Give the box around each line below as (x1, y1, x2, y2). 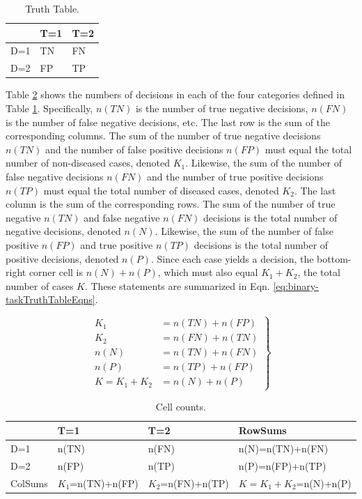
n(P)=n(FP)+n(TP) (238, 458, 326, 473)
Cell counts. (155, 399, 206, 413)
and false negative (84, 210, 160, 224)
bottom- (317, 251, 352, 266)
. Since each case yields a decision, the (150, 251, 314, 266)
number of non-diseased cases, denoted (6, 155, 170, 170)
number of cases (6, 278, 74, 293)
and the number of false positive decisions (45, 141, 223, 156)
